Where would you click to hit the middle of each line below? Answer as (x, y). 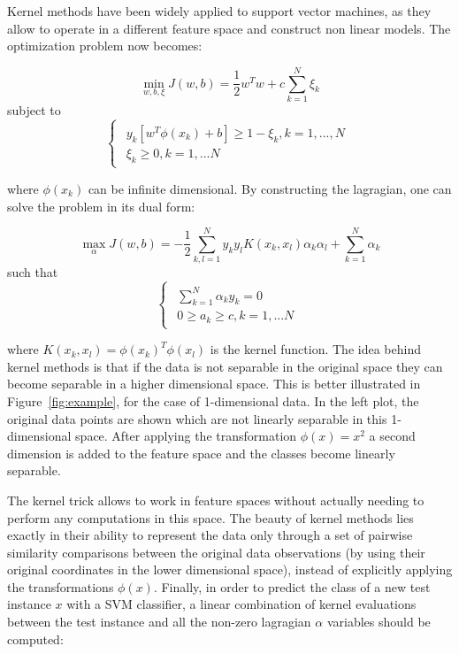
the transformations (61, 586)
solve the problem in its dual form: (101, 206)
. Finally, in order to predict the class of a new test (292, 586)
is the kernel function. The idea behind (315, 349)
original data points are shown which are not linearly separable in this (197, 418)
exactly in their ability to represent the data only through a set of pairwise (210, 535)
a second (392, 436)
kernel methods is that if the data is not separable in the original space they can (225, 366)
